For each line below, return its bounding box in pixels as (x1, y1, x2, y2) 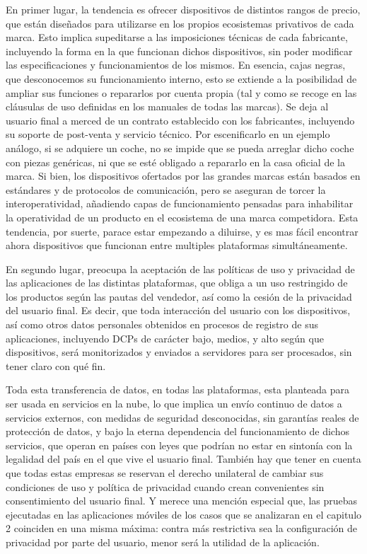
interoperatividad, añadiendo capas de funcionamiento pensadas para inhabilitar (6, 196, 354, 211)
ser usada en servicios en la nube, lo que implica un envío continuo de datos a (6, 396, 342, 411)
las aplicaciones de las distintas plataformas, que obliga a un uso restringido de (6, 275, 348, 290)
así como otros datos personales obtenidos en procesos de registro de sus (6, 317, 318, 332)
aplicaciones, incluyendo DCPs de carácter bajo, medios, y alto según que (6, 330, 324, 345)
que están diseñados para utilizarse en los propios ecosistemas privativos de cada (6, 16, 354, 30)
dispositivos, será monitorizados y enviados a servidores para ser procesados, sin (6, 345, 352, 359)
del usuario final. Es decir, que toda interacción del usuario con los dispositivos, (6, 303, 351, 318)
